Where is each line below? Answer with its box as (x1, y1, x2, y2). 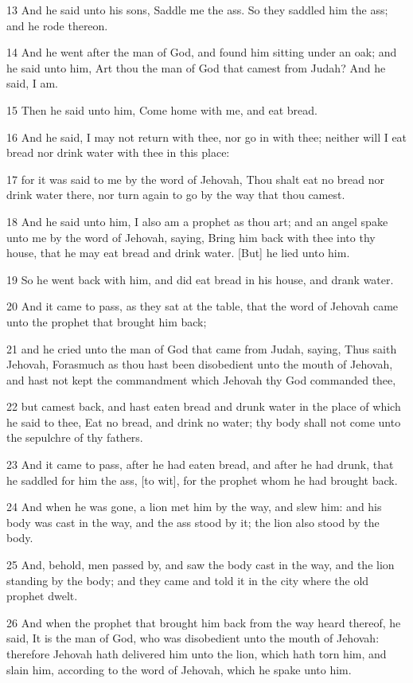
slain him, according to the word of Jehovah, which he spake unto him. (6, 661, 352, 677)
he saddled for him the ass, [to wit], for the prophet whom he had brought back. (6, 471, 398, 488)
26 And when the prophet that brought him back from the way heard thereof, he (6, 614, 401, 630)
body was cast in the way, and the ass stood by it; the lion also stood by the (6, 513, 380, 530)
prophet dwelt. (6, 587, 78, 604)
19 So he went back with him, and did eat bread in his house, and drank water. (6, 271, 394, 287)
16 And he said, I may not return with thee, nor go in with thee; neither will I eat (6, 128, 407, 145)
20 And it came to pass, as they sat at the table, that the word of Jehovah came (6, 298, 399, 314)
